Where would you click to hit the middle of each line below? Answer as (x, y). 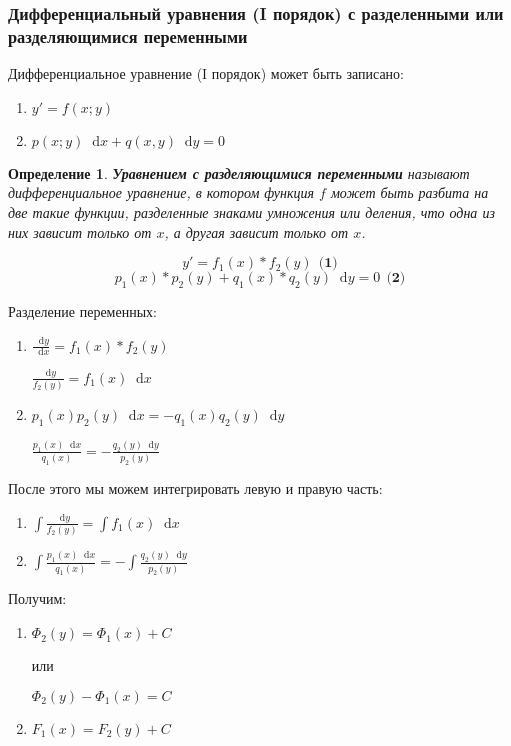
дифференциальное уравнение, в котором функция (161, 192)
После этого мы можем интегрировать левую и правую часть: (195, 488)
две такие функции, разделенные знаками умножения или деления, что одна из (251, 211)
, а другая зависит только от (256, 231)
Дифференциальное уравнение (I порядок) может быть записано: (206, 73)
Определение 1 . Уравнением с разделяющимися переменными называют (239, 172)
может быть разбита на (409, 192)
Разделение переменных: (82, 310)
